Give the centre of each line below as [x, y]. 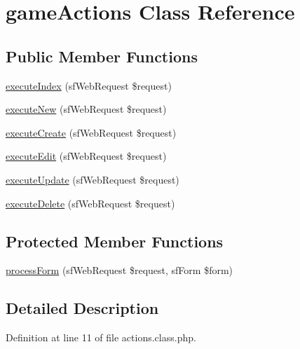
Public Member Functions [102, 56]
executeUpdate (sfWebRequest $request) [93, 179]
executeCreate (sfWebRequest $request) [91, 132]
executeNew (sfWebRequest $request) [86, 109]
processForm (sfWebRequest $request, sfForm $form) [120, 270]
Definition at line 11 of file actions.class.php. [101, 337]
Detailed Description [82, 308]
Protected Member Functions [115, 241]
